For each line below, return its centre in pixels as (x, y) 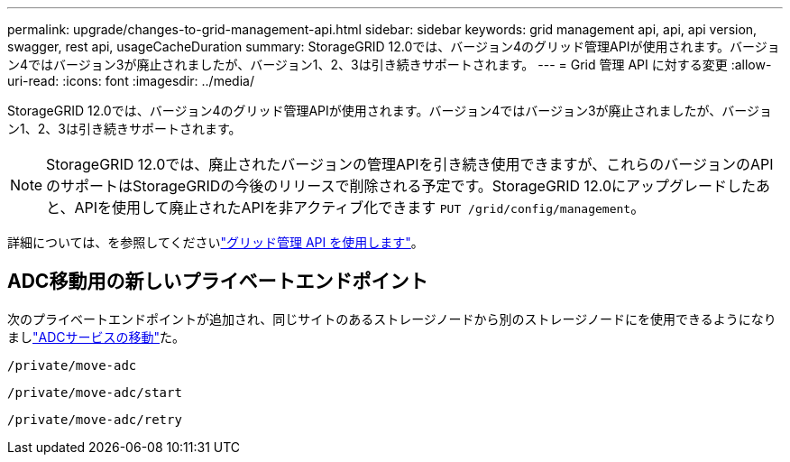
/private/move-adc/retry (95, 419)
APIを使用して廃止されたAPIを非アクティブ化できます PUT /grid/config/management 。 (360, 208)
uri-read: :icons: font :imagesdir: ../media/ (131, 81)
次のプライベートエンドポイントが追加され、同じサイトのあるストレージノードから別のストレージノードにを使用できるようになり (392, 319)
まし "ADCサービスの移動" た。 (96, 337)
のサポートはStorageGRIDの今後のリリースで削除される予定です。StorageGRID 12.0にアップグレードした (401, 186)
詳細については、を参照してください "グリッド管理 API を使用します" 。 (216, 242)
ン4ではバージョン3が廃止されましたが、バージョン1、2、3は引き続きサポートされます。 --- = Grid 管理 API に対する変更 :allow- (390, 65)
